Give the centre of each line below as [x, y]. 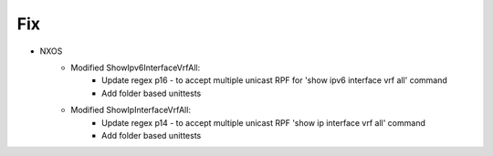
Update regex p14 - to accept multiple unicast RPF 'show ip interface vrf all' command [264, 122]
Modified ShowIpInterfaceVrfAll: [131, 110]
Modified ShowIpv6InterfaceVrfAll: [136, 68]
